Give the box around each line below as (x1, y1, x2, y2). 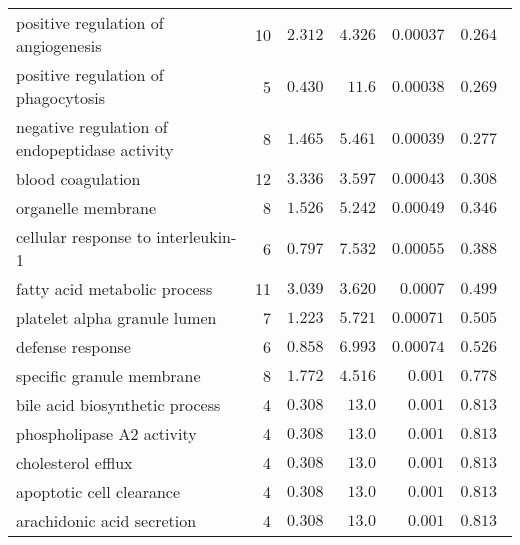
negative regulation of (16, 115, 168, 138)
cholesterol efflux (16, 451, 133, 474)
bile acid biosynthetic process (16, 393, 221, 416)
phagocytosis (16, 86, 106, 109)
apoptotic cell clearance (16, 480, 181, 503)
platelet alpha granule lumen (16, 306, 217, 329)
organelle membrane (16, 196, 157, 219)
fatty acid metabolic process (16, 277, 213, 300)
